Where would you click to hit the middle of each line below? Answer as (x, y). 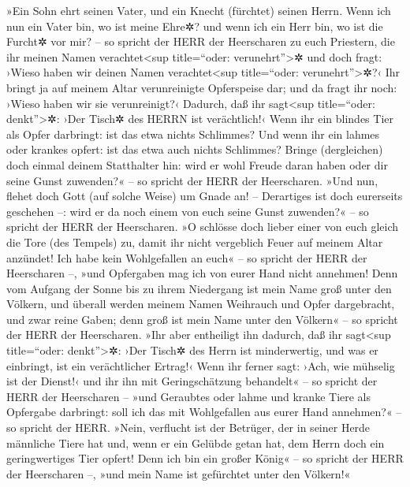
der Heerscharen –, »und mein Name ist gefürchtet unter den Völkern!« (179, 473)
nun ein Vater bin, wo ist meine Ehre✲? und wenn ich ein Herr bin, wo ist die (195, 26)
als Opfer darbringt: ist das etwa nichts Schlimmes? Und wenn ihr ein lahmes (193, 134)
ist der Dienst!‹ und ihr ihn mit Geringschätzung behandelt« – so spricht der (192, 381)
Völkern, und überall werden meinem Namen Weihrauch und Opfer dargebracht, (201, 304)
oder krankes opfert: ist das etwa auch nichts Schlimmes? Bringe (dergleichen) (195, 149)
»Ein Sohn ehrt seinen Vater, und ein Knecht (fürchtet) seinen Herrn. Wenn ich (199, 10)
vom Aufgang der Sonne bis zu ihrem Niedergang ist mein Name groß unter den (199, 288)
